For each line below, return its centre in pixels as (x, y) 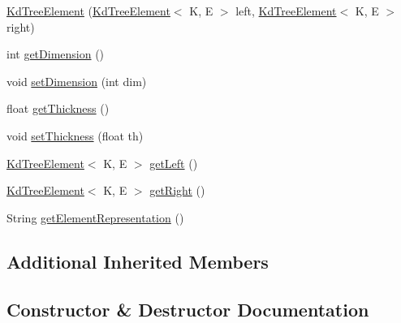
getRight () (177, 190)
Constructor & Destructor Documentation (188, 309)
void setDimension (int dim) (77, 81)
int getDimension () (56, 54)
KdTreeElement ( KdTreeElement (88, 11)
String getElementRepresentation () (95, 217)
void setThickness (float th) (75, 135)
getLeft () (174, 163)
